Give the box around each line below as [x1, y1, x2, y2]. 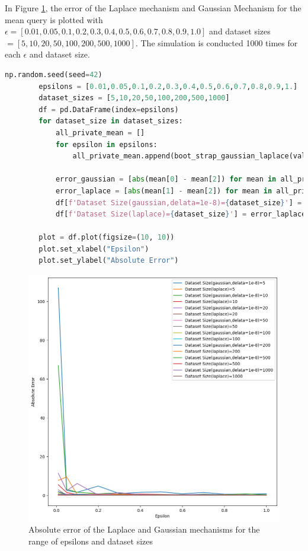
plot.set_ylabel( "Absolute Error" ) [38, 256, 179, 265]
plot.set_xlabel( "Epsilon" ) [38, 244, 149, 253]
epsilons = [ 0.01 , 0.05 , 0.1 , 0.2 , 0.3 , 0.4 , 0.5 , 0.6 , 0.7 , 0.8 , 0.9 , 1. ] [38, 82, 298, 91]
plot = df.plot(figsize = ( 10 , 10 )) [38, 233, 175, 242]
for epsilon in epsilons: [55, 140, 158, 149]
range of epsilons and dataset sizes [28, 534, 153, 547]
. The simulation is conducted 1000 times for [135, 36, 298, 49]
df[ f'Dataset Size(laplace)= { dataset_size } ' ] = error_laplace [55, 210, 306, 219]
